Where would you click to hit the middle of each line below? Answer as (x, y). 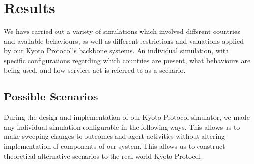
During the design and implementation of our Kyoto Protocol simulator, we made (127, 117)
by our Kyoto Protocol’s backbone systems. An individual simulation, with (117, 50)
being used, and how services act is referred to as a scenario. (95, 70)
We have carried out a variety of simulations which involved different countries (122, 31)
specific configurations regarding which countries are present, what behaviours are (127, 60)
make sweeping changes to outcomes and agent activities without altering (114, 136)
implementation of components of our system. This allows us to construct (114, 146)
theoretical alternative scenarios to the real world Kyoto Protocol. (103, 155)
